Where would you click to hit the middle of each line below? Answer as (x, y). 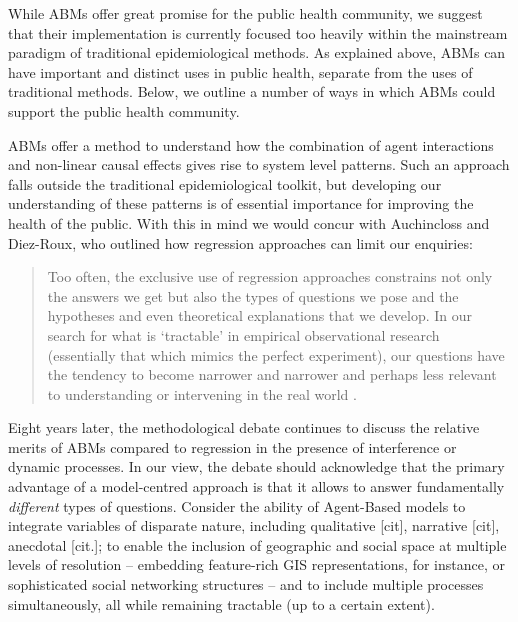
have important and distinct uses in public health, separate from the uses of (240, 71)
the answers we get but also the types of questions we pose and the (253, 295)
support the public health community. (124, 110)
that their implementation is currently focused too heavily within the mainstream (258, 32)
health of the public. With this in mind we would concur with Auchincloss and (249, 222)
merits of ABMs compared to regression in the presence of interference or (232, 446)
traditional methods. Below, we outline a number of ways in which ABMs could (252, 91)
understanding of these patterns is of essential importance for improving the (241, 203)
